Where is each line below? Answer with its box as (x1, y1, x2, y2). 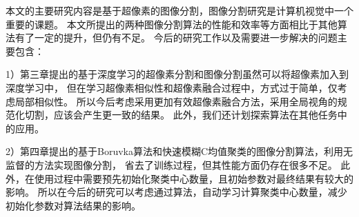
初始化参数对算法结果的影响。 (6, 198, 141, 212)
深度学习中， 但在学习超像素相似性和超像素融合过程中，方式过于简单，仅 (6, 80, 338, 94)
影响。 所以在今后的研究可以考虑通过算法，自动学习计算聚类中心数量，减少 (6, 185, 347, 199)
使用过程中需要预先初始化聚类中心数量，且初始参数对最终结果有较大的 (34, 171, 353, 185)
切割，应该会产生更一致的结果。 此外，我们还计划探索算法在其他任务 (24, 107, 338, 122)
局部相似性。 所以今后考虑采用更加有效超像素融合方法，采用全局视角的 (14, 94, 338, 108)
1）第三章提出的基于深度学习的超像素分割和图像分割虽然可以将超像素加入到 (6, 67, 349, 81)
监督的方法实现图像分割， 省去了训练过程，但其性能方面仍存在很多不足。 (6, 157, 338, 172)
